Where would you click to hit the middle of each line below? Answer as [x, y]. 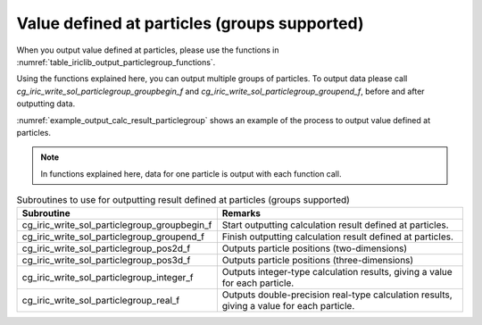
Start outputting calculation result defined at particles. [336, 225]
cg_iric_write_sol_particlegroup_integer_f [108, 278]
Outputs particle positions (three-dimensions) [318, 261]
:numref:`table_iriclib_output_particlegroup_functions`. [116, 62]
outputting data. [46, 104]
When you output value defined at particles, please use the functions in [148, 50]
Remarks [241, 213]
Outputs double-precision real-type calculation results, [337, 295]
